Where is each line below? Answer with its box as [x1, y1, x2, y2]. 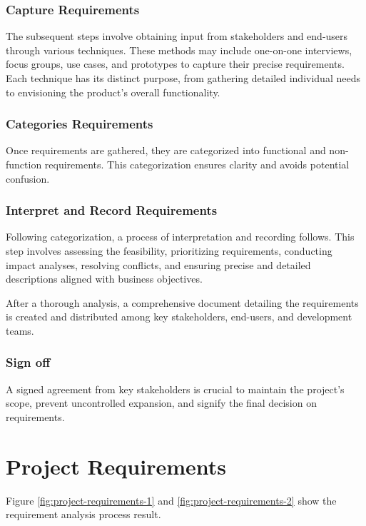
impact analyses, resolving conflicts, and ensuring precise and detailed [6, 257, 311, 272]
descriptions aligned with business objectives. [6, 271, 203, 286]
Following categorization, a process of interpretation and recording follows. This [6, 229, 355, 244]
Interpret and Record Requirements [6, 201, 218, 219]
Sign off [6, 353, 51, 371]
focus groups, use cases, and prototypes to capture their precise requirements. [6, 56, 345, 71]
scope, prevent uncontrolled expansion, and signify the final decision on [6, 395, 317, 410]
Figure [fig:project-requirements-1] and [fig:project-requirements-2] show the [6, 492, 337, 507]
